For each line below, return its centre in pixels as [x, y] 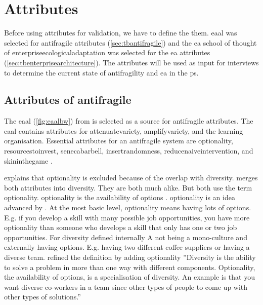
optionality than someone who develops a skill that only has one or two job [121, 227]
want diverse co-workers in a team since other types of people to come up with [126, 287]
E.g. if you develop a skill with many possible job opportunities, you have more [127, 217]
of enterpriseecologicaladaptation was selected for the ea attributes [107, 52]
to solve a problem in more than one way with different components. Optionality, [130, 267]
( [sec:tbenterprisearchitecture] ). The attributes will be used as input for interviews [131, 62]
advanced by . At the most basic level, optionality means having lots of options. [128, 207]
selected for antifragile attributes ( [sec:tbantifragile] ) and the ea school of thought [130, 42]
